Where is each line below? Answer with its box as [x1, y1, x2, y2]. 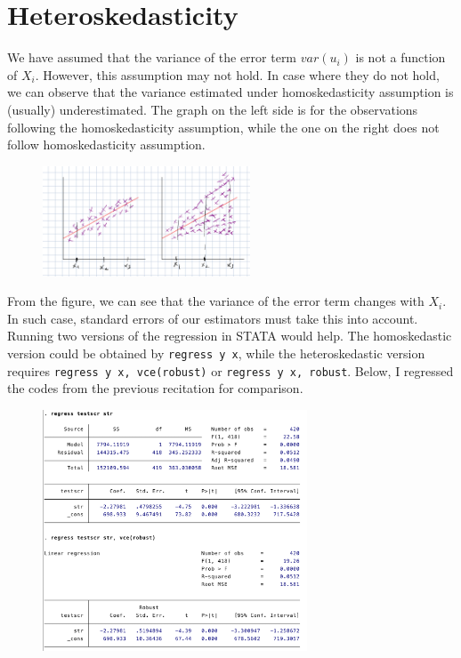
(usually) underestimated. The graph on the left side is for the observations [7, 100, 418, 118]
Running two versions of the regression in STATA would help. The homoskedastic [7, 326, 452, 345]
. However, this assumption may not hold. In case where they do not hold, [35, 65, 440, 84]
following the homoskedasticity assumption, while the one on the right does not [7, 117, 440, 136]
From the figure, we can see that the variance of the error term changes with [7, 292, 425, 310]
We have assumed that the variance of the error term [7, 48, 297, 67]
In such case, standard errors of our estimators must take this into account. [7, 309, 418, 327]
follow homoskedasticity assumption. [7, 135, 206, 154]
